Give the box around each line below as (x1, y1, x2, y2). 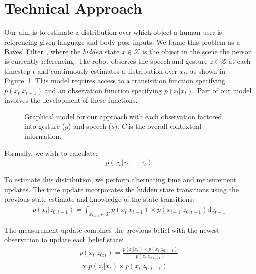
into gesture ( (24, 121, 65, 131)
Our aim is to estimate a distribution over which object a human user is (4, 27, 222, 37)
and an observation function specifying (44, 85, 162, 95)
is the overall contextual (128, 121, 202, 131)
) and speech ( (68, 121, 112, 131)
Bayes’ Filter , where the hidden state (4, 46, 120, 56)
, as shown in (186, 65, 225, 76)
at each (228, 55, 251, 66)
